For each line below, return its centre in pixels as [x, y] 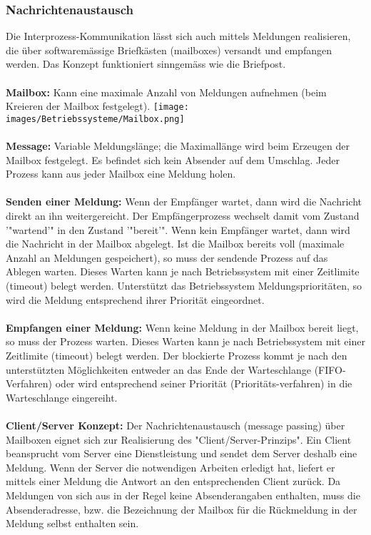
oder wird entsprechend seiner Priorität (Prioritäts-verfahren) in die [204, 383]
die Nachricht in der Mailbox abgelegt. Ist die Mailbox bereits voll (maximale [175, 244]
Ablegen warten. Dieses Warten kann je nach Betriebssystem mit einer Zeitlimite [183, 271]
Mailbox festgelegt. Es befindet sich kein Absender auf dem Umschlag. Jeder [173, 159]
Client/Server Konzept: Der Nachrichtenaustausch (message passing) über [176, 425]
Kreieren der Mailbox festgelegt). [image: [97, 106]
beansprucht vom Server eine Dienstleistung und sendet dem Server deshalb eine [182, 453]
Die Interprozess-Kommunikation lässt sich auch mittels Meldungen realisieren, [178, 36]
